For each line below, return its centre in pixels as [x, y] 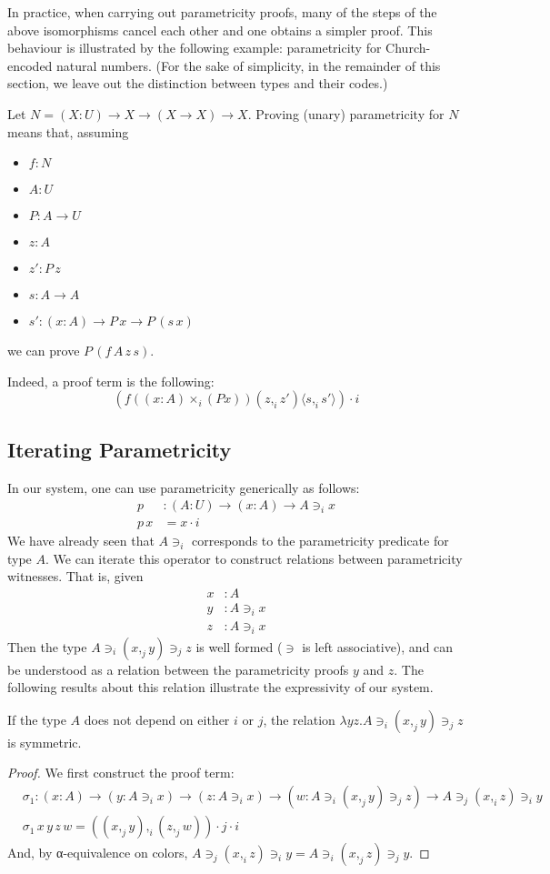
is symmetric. [45, 742]
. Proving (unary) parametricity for [346, 113]
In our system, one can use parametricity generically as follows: [184, 487]
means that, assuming [68, 131]
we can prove [44, 351]
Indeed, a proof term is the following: [111, 381]
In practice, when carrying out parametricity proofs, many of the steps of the [222, 12]
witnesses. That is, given [75, 576]
